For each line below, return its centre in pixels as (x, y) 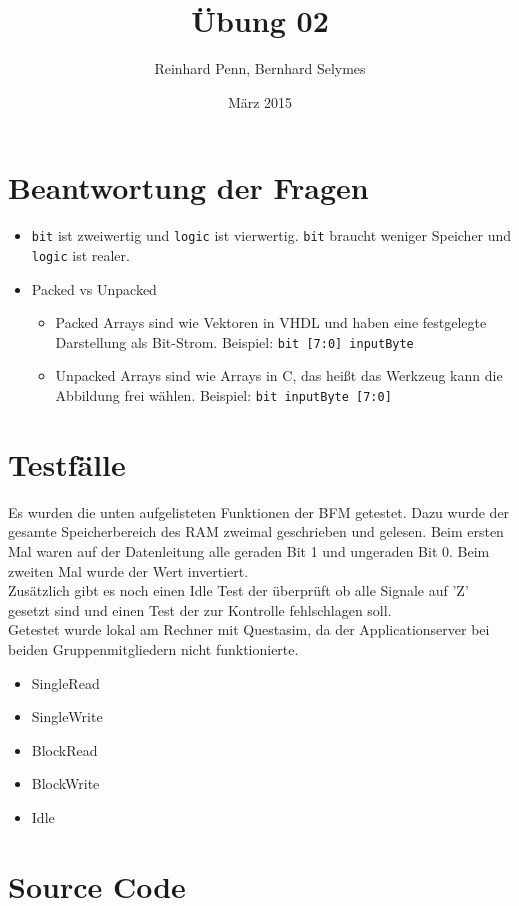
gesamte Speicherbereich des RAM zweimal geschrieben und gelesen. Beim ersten (256, 531)
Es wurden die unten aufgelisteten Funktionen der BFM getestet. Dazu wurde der (259, 511)
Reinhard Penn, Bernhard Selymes (260, 68)
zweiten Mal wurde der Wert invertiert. (128, 570)
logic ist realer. (80, 254)
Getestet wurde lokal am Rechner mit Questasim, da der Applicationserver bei (249, 629)
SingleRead (65, 682)
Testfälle (67, 463)
